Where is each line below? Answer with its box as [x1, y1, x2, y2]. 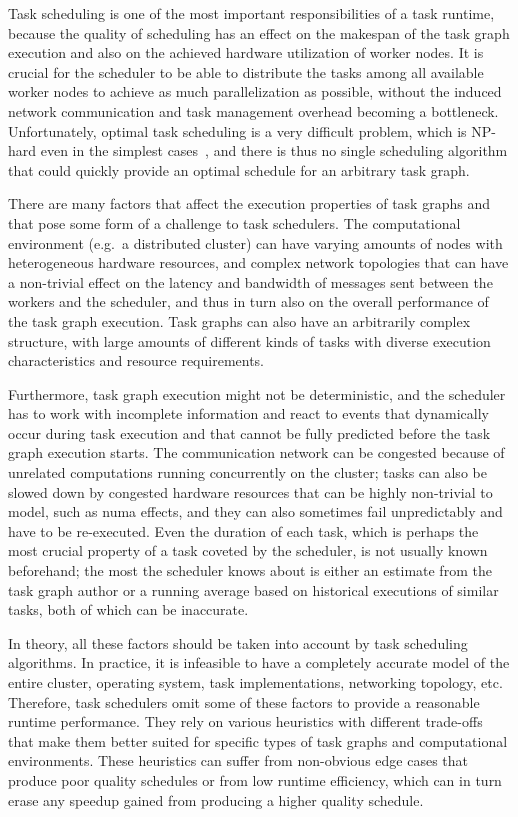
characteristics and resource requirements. [8, 350, 265, 371]
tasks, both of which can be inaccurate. [8, 599, 249, 620]
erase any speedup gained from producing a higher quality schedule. [8, 789, 424, 810]
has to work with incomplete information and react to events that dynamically [8, 403, 489, 424]
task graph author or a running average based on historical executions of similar [8, 579, 499, 600]
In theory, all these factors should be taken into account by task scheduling [8, 632, 468, 653]
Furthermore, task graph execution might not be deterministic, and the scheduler [8, 383, 506, 404]
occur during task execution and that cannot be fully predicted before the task [8, 422, 491, 443]
